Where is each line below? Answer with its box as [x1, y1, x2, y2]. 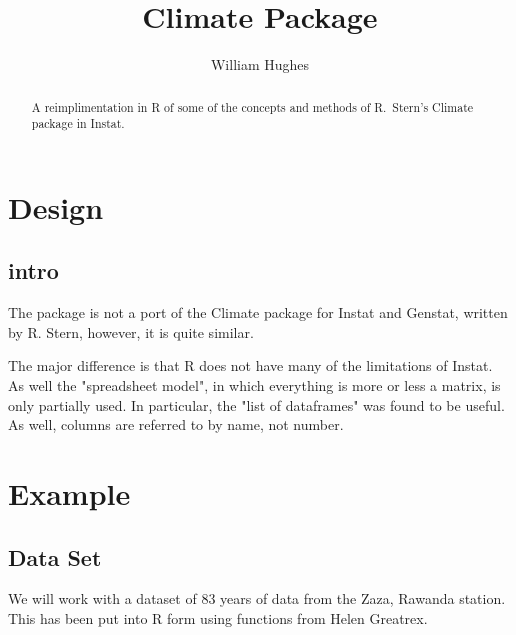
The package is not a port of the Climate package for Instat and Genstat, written [8, 302, 508, 323]
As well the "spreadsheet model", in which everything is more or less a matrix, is [8, 375, 501, 395]
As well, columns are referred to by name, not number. [8, 414, 344, 435]
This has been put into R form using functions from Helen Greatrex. [8, 607, 428, 628]
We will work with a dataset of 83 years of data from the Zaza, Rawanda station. [8, 588, 506, 609]
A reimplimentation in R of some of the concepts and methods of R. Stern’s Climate [31, 98, 474, 115]
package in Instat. [31, 115, 125, 132]
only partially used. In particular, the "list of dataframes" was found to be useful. [8, 394, 505, 415]
